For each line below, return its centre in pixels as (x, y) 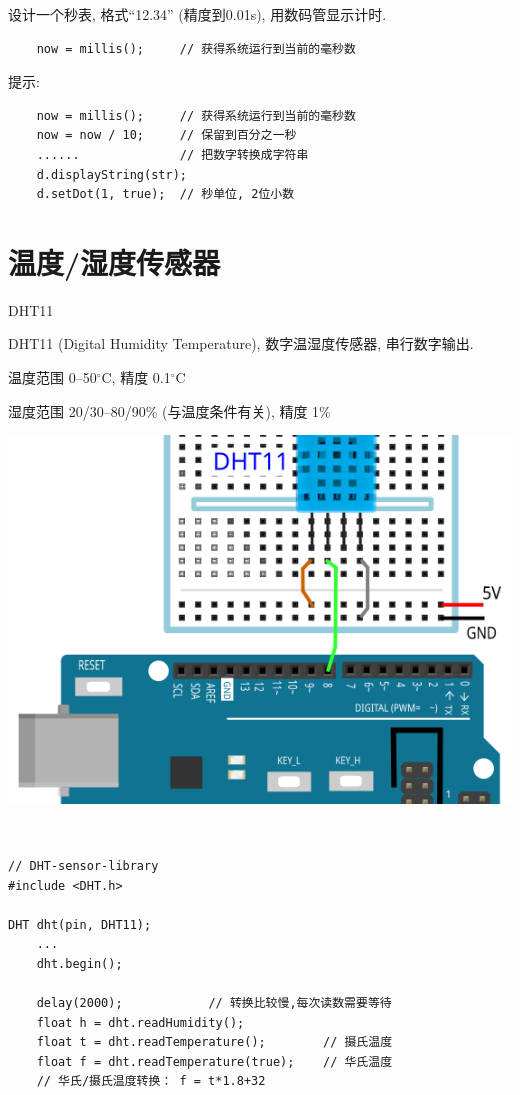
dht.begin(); (79, 963)
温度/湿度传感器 (114, 261)
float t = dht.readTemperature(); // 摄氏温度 (214, 1042)
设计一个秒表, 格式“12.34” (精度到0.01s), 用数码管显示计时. (197, 14)
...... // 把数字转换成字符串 (172, 154)
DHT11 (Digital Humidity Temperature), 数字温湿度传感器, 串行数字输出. (241, 343)
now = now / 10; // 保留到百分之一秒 (166, 135)
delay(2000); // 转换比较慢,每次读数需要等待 (214, 1003)
